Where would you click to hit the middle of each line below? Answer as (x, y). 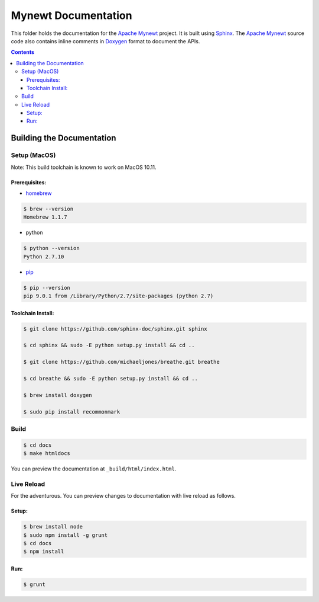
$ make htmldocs (47, 454)
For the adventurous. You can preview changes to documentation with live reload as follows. (123, 496)
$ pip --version (47, 288)
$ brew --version (48, 209)
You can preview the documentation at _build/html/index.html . (94, 469)
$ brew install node (53, 527)
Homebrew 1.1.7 (45, 217)
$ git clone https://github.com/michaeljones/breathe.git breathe (121, 362)
